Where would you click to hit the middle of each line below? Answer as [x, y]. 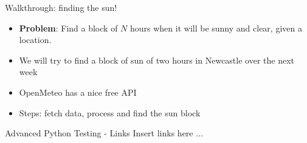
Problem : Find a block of [68, 28]
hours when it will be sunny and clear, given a [216, 28]
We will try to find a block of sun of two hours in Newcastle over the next [157, 60]
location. [35, 40]
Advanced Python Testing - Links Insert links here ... [104, 133]
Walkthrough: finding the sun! [61, 7]
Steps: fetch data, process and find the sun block [110, 112]
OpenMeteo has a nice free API [78, 92]
